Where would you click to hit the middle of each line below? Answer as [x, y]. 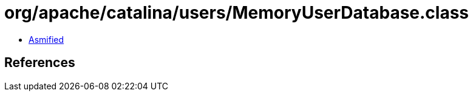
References [40, 63]
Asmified [46, 39]
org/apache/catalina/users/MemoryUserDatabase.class [237, 13]
